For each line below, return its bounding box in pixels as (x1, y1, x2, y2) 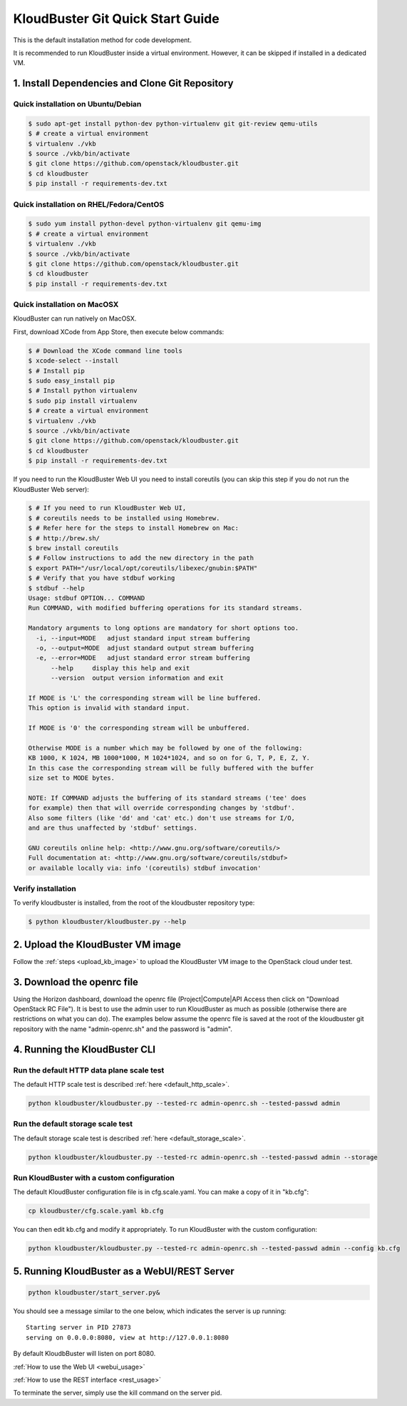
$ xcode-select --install (28, 357, 119, 365)
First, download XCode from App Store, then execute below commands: (13, 327, 225, 336)
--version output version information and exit (51, 674, 224, 682)
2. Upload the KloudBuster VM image (13, 938, 181, 950)
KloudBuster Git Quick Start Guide (13, 11, 220, 26)
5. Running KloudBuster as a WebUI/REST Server (13, 1265, 235, 1277)
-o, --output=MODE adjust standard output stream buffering (36, 643, 254, 652)
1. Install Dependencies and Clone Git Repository (13, 77, 234, 89)
